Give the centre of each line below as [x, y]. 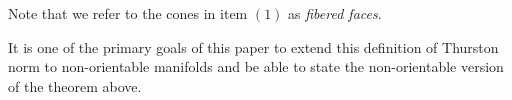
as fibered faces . [335, 13]
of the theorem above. [75, 85]
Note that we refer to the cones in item [128, 13]
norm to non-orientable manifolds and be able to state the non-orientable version [256, 66]
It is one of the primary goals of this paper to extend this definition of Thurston [253, 46]
